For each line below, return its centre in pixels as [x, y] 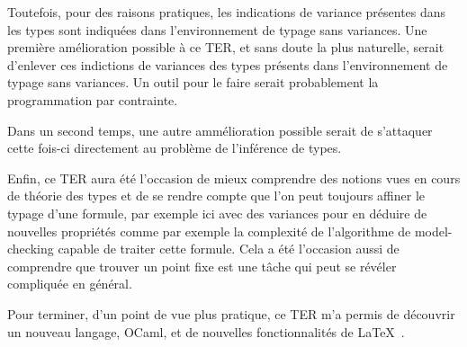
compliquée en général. [70, 284]
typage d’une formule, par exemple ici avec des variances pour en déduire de [217, 213]
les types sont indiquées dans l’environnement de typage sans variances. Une [217, 29]
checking [31, 249]
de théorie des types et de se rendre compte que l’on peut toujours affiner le [216, 196]
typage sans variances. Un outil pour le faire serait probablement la [193, 82]
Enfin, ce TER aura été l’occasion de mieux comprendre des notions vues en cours [234, 178]
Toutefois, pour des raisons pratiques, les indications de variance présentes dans [227, 12]
